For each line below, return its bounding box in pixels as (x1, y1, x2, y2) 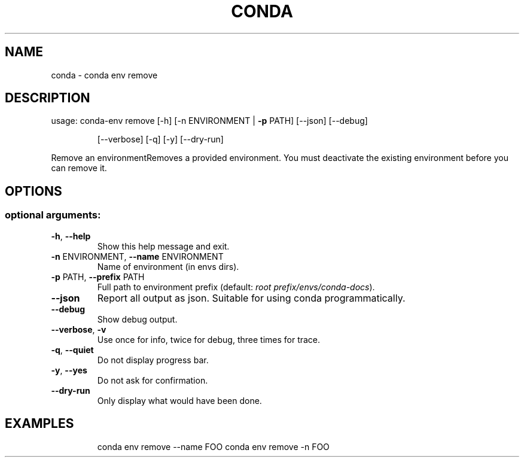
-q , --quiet (51, 344, 94, 355)
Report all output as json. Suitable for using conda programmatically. (97, 291, 406, 304)
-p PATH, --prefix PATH (51, 271, 145, 282)
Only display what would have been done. (97, 395, 262, 406)
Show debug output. (97, 314, 178, 324)
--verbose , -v (51, 324, 106, 335)
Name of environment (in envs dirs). (97, 261, 239, 272)
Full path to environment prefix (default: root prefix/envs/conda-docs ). (97, 281, 375, 292)
